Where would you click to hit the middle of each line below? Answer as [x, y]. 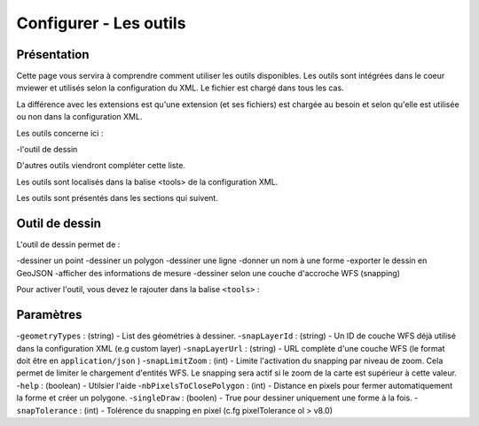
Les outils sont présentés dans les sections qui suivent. [118, 198]
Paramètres [49, 315]
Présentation [53, 54]
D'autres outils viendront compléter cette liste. [101, 166]
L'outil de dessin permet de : [68, 244]
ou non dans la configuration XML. [79, 117]
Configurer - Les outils [101, 23]
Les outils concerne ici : [60, 133]
